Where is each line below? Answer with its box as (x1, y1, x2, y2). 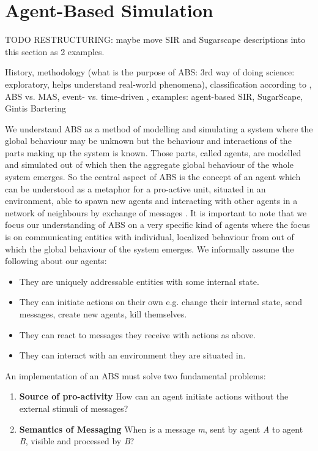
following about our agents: (5, 254, 107, 267)
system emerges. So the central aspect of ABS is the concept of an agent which (5, 170, 301, 183)
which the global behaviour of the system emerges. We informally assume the (5, 242, 294, 255)
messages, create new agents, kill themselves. (19, 308, 187, 320)
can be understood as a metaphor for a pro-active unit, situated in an (5, 182, 266, 195)
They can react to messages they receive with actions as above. (19, 328, 256, 341)
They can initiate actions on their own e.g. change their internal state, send (19, 295, 303, 308)
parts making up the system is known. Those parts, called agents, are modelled (5, 146, 301, 159)
